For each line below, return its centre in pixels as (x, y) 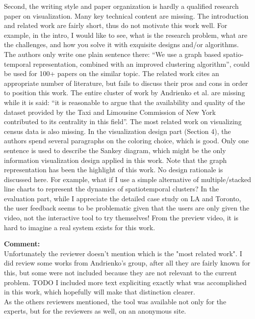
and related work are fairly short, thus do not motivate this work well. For (116, 25)
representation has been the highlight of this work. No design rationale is (114, 170)
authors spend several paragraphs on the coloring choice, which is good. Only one (127, 141)
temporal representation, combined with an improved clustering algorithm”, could (127, 64)
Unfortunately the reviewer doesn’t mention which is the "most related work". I (123, 253)
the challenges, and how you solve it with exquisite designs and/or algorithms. (121, 44)
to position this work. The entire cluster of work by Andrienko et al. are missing (125, 93)
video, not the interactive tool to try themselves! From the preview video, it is (121, 218)
